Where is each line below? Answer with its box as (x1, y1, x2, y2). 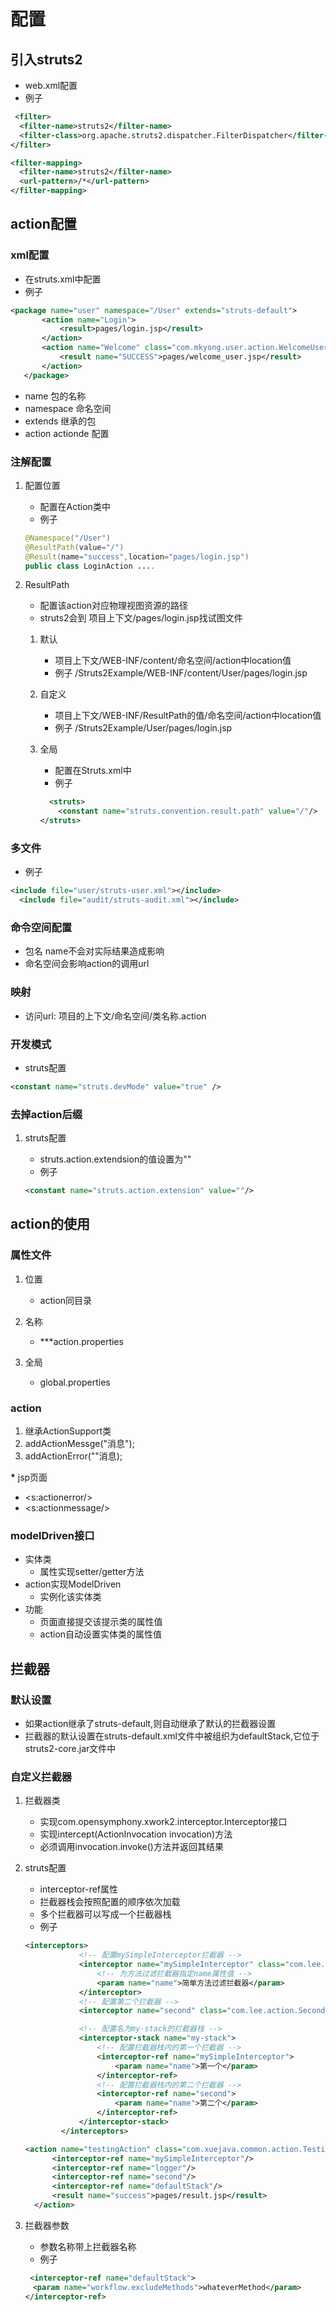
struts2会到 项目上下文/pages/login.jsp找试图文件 (39, 612, 243, 624)
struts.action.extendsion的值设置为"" (39, 1153, 192, 1165)
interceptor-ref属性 (39, 1883, 119, 1895)
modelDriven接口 (10, 1529, 95, 1542)
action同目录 (39, 1294, 93, 1306)
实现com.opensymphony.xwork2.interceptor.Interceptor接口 (39, 1816, 288, 1828)
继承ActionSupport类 (24, 1425, 112, 1437)
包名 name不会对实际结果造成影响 (24, 945, 165, 957)
